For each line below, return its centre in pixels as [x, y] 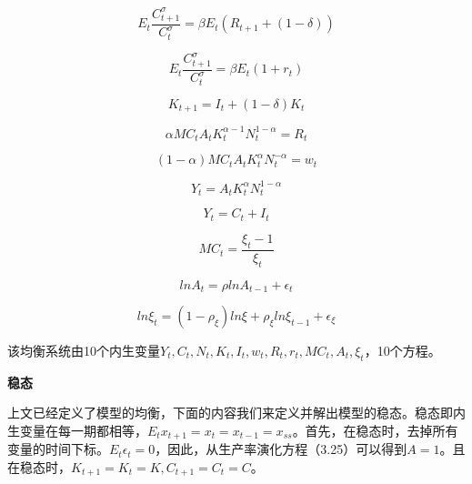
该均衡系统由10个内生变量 [84, 350]
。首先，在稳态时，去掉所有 [375, 430]
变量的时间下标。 [58, 449]
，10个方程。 [402, 350]
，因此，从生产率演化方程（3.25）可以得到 [281, 449]
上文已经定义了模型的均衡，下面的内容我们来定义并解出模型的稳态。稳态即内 [236, 413]
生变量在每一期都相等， [77, 430]
